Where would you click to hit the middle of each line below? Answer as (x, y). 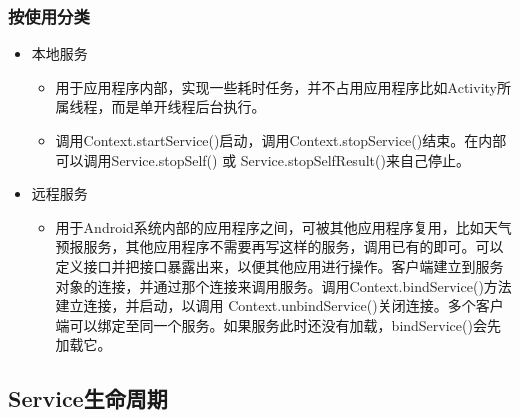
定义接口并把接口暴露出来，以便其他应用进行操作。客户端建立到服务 (279, 265)
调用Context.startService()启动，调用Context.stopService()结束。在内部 (281, 140)
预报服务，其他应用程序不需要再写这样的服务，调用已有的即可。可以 (279, 246)
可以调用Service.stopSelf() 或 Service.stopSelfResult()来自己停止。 (262, 159)
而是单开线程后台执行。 (188, 106)
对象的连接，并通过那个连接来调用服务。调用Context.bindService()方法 (283, 285)
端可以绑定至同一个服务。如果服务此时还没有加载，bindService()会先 (278, 324)
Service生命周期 (88, 398)
